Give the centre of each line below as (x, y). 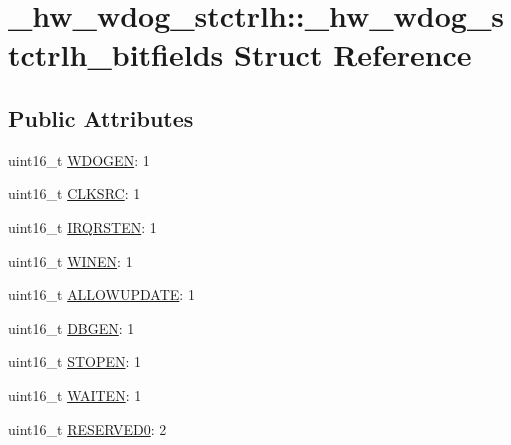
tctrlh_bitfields (116, 54)
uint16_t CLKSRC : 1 (74, 193)
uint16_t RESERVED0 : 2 (87, 428)
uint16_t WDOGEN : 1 (79, 159)
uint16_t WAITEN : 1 (75, 394)
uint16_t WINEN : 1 (70, 260)
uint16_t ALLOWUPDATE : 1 (101, 294)
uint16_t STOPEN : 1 (75, 361)
